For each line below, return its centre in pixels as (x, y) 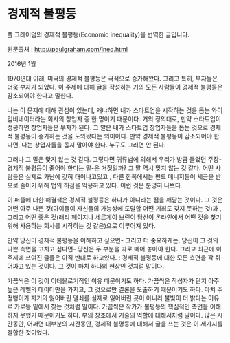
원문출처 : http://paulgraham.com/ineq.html (68, 49)
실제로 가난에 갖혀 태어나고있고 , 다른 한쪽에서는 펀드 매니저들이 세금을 (119, 176)
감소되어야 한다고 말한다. (40, 95)
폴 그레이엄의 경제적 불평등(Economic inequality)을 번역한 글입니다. (99, 34)
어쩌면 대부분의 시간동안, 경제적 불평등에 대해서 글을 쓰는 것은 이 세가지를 (125, 324)
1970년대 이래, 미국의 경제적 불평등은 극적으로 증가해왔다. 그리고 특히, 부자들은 (113, 78)
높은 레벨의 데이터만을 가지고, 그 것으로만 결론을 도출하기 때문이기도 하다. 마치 (112, 289)
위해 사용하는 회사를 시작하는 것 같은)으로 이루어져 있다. (81, 225)
